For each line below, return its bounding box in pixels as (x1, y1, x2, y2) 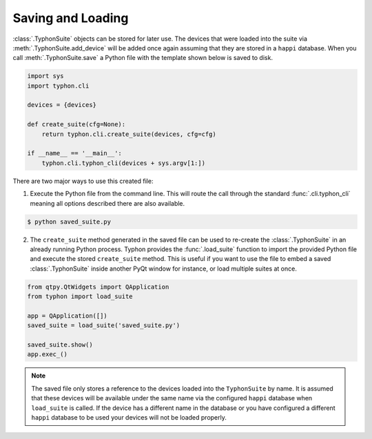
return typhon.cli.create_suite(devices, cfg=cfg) (41, 130, 216, 138)
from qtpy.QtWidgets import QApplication (27, 283, 169, 291)
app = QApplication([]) (27, 311, 108, 320)
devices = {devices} (27, 101, 96, 109)
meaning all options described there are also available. (30, 199, 185, 207)
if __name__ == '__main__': (27, 149, 122, 157)
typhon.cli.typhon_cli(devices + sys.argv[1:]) (41, 159, 206, 167)
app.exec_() (27, 351, 68, 358)
